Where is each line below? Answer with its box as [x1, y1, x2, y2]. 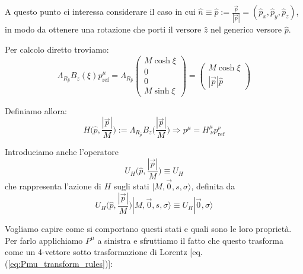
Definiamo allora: [5, 104, 67, 117]
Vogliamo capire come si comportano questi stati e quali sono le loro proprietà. [5, 223, 292, 235]
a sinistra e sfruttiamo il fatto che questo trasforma [97, 234, 283, 246]
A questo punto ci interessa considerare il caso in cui [5, 5, 196, 17]
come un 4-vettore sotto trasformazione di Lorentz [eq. [5, 246, 203, 258]
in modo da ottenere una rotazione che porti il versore [5, 23, 202, 36]
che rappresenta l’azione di [5, 180, 101, 192]
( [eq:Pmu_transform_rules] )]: [5, 257, 113, 269]
